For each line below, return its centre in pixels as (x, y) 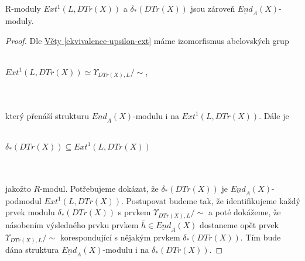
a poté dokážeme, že (244, 212)
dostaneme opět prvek (239, 224)
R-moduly (23, 8)
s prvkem (134, 212)
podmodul (23, 200)
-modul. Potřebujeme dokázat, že (99, 188)
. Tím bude (261, 237)
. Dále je (274, 115)
